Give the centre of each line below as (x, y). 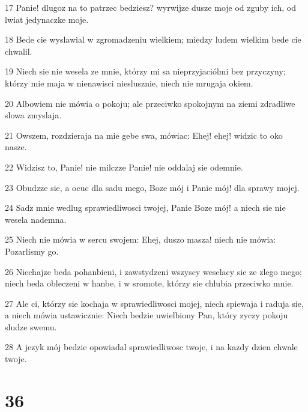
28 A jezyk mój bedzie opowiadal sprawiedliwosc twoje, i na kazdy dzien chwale (151, 347)
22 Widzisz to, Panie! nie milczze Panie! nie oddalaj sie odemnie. (124, 167)
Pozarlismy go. (32, 251)
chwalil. (19, 51)
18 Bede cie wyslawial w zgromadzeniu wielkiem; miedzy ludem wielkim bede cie (153, 39)
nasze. (16, 147)
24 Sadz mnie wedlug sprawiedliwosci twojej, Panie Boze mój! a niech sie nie (145, 208)
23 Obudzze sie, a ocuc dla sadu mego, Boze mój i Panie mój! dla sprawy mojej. (152, 187)
